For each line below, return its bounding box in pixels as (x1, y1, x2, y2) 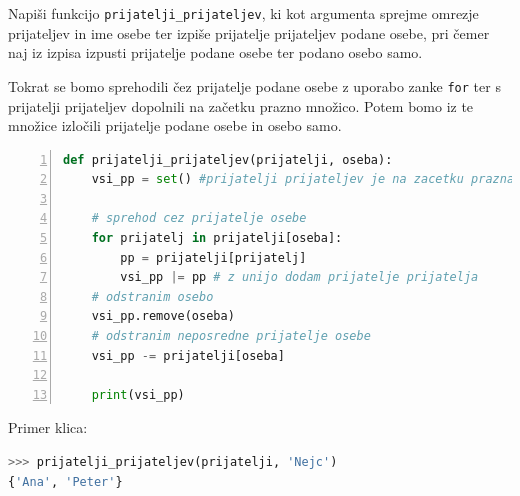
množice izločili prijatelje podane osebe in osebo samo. (8, 115, 342, 136)
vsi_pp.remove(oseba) (91, 309, 235, 324)
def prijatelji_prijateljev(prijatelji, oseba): (63, 152, 393, 167)
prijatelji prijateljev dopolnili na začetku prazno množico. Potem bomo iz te (8, 95, 474, 116)
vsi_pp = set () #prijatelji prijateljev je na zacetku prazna (91, 172, 515, 187)
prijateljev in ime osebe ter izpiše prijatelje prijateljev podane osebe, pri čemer (8, 22, 490, 43)
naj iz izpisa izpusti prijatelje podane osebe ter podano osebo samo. (8, 42, 423, 63)
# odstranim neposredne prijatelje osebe (91, 329, 371, 344)
